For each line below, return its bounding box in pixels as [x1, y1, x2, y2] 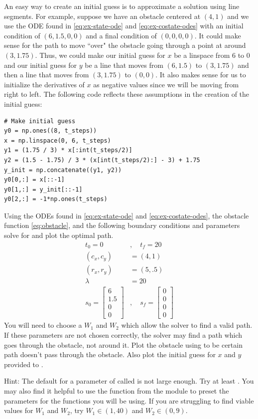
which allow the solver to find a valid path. [121, 320, 253, 330]
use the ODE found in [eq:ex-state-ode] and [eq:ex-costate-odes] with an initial [4, 20, 244, 31]
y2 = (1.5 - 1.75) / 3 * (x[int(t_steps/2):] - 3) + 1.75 [4, 156, 200, 164]
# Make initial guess [4, 117, 76, 125]
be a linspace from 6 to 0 [174, 49, 250, 60]
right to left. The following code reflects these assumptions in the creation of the [4, 89, 250, 99]
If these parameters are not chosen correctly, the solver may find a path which [4, 329, 243, 340]
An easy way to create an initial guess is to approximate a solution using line [4, 1, 240, 11]
